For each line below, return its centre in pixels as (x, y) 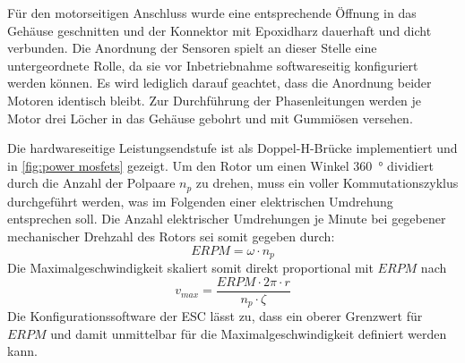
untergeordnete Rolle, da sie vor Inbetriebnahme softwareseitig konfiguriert (213, 65)
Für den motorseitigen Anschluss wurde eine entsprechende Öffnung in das (212, 13)
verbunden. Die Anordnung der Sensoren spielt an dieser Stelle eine (192, 48)
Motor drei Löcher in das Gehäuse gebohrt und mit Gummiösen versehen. (210, 118)
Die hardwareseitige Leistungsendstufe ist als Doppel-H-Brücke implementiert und (232, 148)
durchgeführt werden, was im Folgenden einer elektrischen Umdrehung (200, 201)
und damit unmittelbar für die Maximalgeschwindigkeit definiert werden (249, 333)
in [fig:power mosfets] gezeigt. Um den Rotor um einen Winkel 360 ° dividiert (220, 165)
